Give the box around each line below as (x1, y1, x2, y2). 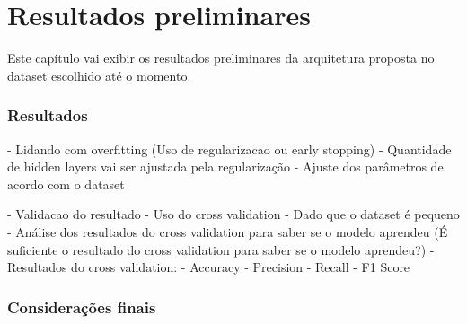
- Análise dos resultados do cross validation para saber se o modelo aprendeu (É (7, 222, 448, 241)
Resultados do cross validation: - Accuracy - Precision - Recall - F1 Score (7, 258, 410, 276)
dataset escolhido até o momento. (7, 66, 191, 84)
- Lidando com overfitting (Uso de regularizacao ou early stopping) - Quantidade (7, 139, 452, 158)
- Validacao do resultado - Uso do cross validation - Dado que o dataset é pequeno (7, 205, 460, 223)
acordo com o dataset (7, 174, 125, 193)
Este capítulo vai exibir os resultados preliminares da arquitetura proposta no (7, 48, 435, 67)
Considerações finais (7, 295, 156, 318)
